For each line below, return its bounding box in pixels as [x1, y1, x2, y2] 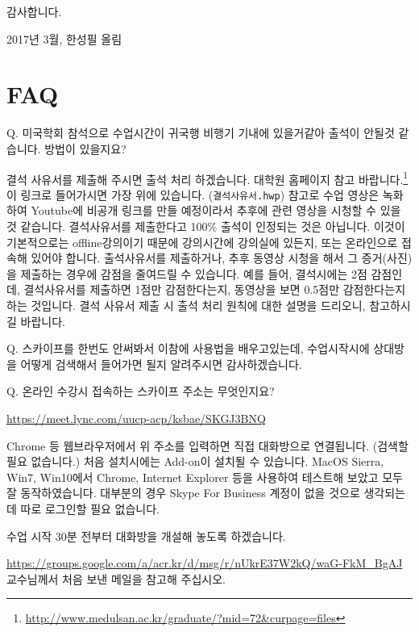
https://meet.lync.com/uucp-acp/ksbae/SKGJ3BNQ [6, 409, 266, 426]
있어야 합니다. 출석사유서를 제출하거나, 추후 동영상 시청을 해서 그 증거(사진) [31, 249, 413, 266]
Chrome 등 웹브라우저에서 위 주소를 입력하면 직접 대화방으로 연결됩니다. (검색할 [6, 437, 409, 454]
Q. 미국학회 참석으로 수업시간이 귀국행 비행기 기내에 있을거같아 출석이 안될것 [6, 124, 395, 141]
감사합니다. [6, 3, 62, 19]
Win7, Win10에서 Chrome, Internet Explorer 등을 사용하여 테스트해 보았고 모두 [6, 468, 403, 485]
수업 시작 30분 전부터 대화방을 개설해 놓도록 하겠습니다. [6, 527, 286, 544]
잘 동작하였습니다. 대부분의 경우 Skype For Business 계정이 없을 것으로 [6, 484, 360, 501]
